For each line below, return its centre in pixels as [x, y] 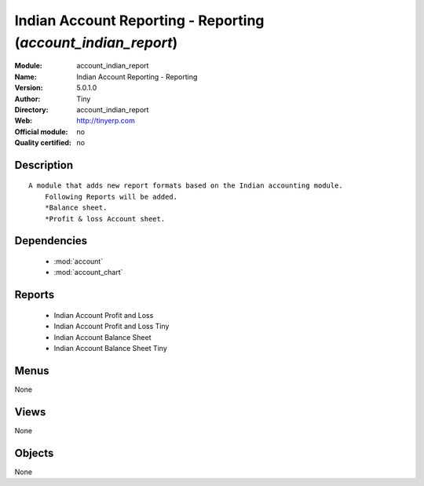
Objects [34, 453]
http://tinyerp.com [106, 121]
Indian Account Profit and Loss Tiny [111, 327]
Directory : [31, 109]
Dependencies [51, 241]
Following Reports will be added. [111, 197]
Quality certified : [43, 143]
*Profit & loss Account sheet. [105, 219]
